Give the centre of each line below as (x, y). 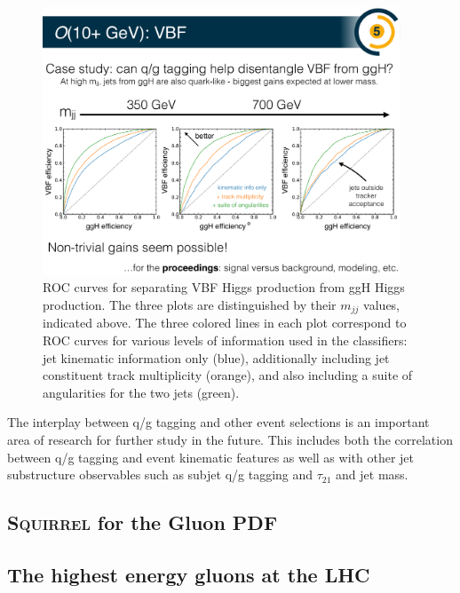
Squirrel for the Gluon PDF (143, 522)
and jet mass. (372, 474)
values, (382, 304)
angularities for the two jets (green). (141, 392)
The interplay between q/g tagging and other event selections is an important (218, 422)
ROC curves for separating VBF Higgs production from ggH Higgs (224, 287)
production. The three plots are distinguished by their (190, 304)
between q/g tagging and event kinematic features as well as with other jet (210, 457)
